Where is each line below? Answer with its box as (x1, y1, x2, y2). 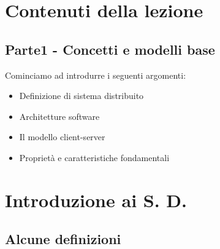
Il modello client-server (19, 130, 105, 143)
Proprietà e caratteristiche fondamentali (19, 151, 170, 164)
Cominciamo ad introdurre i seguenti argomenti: (5, 68, 186, 81)
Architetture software (19, 109, 100, 122)
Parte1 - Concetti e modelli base (5, 39, 215, 58)
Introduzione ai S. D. (5, 187, 187, 212)
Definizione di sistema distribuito (19, 89, 144, 102)
